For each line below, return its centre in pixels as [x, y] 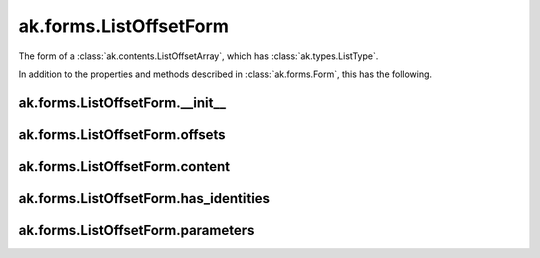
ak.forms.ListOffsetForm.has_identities [144, 198]
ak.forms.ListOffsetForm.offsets [122, 134]
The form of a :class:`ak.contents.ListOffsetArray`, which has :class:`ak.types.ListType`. [198, 56]
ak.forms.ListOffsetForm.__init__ [122, 102]
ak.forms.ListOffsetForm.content [124, 166]
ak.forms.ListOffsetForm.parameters [136, 230]
